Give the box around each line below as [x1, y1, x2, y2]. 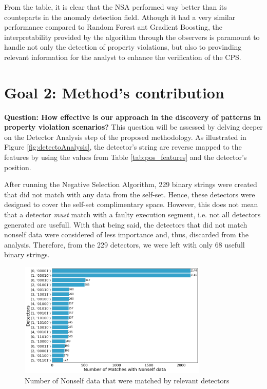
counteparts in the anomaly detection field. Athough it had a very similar [4, 11, 236, 22]
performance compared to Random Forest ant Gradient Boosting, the [4, 22, 222, 32]
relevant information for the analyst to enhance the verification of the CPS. [4, 51, 241, 62]
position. [4, 161, 31, 172]
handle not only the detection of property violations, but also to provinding [4, 42, 242, 52]
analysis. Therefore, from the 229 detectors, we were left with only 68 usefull [4, 239, 245, 250]
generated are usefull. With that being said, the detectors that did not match [4, 219, 247, 230]
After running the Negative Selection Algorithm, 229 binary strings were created [4, 179, 257, 190]
